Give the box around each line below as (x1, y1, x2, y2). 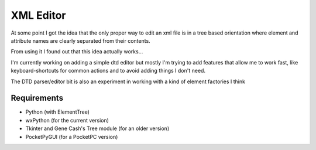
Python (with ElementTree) (25, 108, 90, 115)
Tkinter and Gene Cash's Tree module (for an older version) (25, 125, 170, 132)
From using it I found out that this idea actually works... (11, 48, 143, 55)
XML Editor (11, 9, 67, 22)
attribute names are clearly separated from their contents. (11, 37, 150, 44)
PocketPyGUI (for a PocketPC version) (25, 133, 118, 140)
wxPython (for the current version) (25, 117, 109, 124)
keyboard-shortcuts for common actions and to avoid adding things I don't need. (11, 67, 206, 74)
